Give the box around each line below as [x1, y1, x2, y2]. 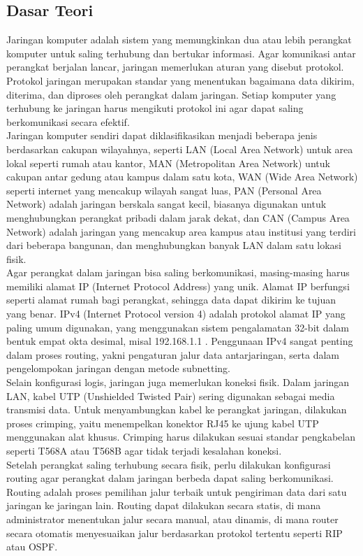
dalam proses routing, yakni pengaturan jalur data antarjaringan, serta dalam [6, 347, 339, 362]
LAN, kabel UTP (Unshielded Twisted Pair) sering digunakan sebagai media [6, 388, 335, 403]
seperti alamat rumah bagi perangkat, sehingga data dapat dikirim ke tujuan [6, 292, 336, 307]
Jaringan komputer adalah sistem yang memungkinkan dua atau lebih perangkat [6, 32, 352, 47]
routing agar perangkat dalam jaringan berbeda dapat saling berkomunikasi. [6, 471, 334, 485]
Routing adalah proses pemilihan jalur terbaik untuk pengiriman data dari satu [6, 484, 347, 499]
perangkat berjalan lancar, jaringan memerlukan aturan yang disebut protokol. [6, 59, 344, 74]
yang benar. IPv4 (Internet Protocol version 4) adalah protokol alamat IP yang [6, 306, 346, 321]
